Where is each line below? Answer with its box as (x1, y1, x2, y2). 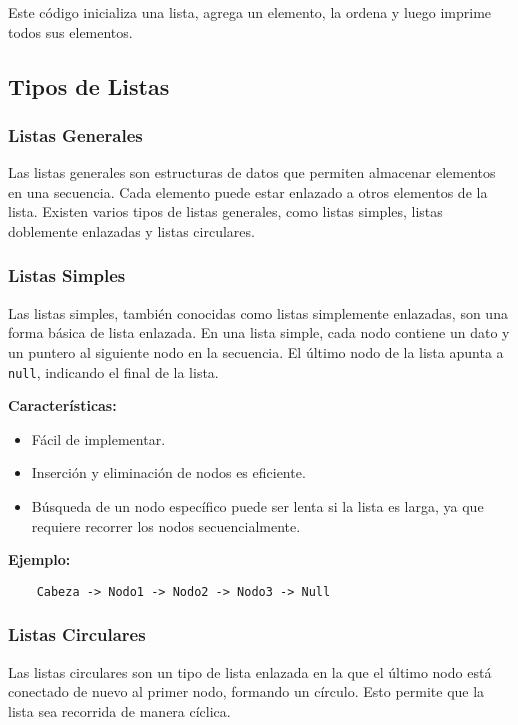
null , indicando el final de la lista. (8, 361, 219, 382)
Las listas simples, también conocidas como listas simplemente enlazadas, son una (8, 302, 508, 323)
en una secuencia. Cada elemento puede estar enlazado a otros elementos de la (8, 181, 488, 202)
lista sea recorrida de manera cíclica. (8, 700, 231, 721)
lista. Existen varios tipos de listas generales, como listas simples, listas (8, 201, 443, 222)
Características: (8, 395, 117, 416)
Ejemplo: (8, 549, 71, 570)
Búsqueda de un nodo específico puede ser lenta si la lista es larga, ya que (31, 496, 484, 516)
